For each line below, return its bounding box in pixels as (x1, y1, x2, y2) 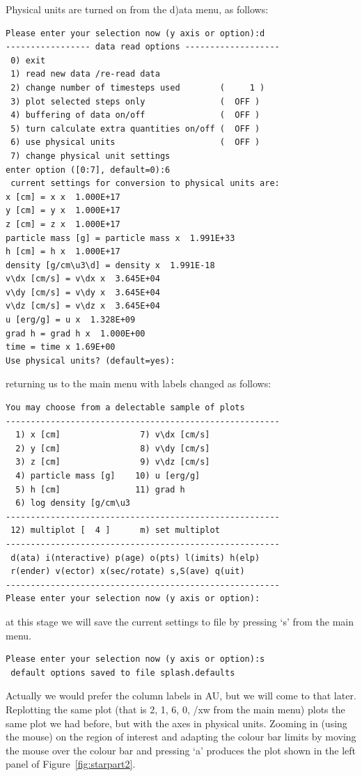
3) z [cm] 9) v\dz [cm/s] (15, 457, 210, 467)
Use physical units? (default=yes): (6, 355, 175, 366)
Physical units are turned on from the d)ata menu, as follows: (6, 2, 269, 16)
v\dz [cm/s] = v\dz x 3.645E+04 (6, 301, 160, 311)
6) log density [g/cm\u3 (15, 498, 130, 509)
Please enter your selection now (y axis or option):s (6, 654, 265, 665)
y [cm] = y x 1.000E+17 (6, 205, 120, 216)
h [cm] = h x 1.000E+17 (6, 247, 120, 257)
